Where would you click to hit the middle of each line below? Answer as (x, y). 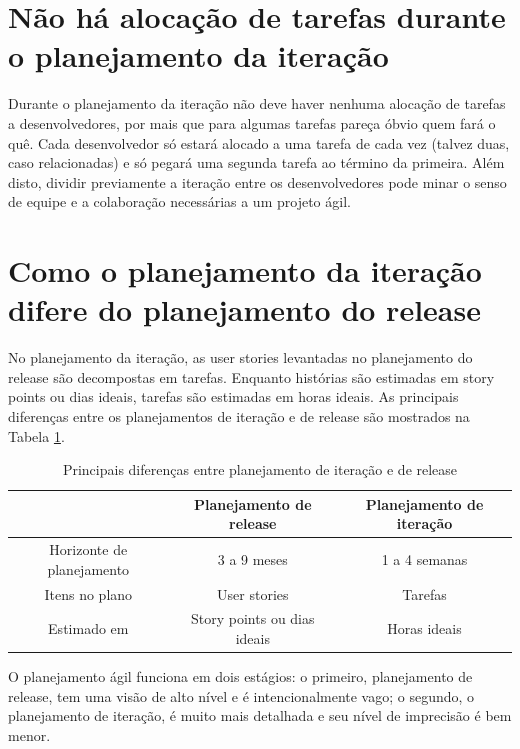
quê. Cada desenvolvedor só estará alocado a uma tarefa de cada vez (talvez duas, (259, 142)
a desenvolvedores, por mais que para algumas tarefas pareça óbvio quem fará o (252, 122)
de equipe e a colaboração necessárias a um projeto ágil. (179, 201)
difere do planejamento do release (244, 309)
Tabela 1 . (36, 435)
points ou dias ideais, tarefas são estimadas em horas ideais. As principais (233, 396)
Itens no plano (88, 593)
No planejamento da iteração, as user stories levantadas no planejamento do (240, 357)
